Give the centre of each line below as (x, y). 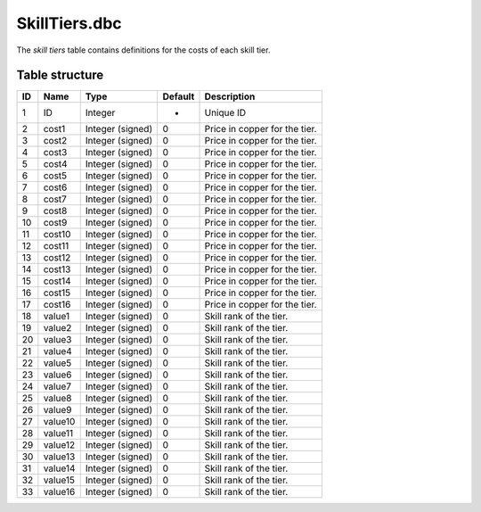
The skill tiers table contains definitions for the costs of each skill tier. (143, 50)
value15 (59, 480)
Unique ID (225, 113)
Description (230, 96)
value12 (59, 445)
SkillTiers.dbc (69, 23)
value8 (57, 399)
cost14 (57, 281)
